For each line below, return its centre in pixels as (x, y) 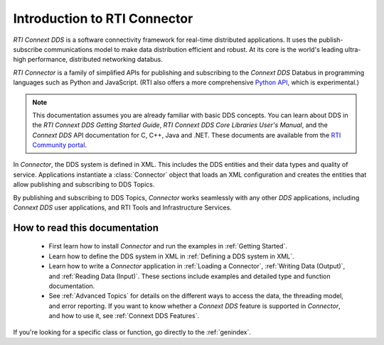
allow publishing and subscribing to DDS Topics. (84, 185)
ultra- (353, 49)
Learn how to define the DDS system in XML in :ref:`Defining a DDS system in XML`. (171, 256)
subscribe (28, 49)
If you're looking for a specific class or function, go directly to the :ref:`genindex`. (132, 332)
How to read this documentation (86, 228)
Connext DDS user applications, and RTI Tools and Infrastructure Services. (123, 208)
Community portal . (60, 145)
